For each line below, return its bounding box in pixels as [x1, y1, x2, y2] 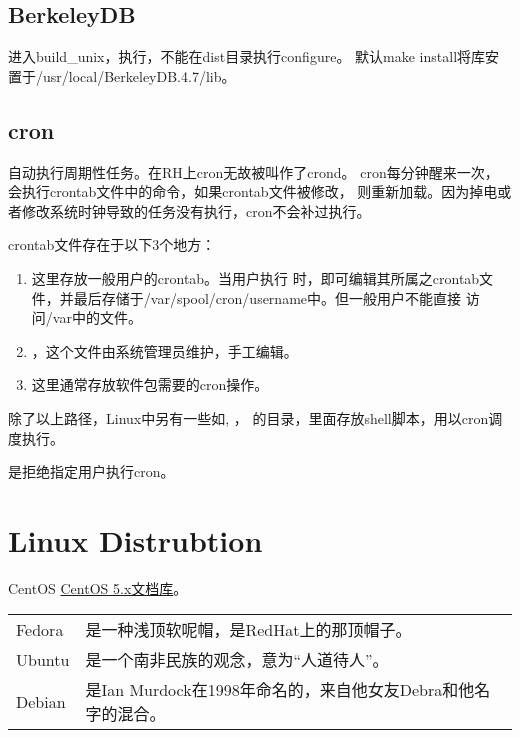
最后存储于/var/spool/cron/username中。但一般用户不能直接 [73, 287, 462, 308]
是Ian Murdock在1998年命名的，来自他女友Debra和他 [85, 678, 475, 702]
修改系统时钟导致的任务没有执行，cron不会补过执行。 [21, 200, 371, 221]
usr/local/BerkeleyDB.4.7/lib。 [42, 65, 236, 86]
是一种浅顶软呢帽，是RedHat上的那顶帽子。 [85, 618, 412, 642]
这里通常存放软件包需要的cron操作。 [31, 374, 269, 395]
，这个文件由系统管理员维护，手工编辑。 [31, 340, 298, 361]
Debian [16, 689, 66, 713]
